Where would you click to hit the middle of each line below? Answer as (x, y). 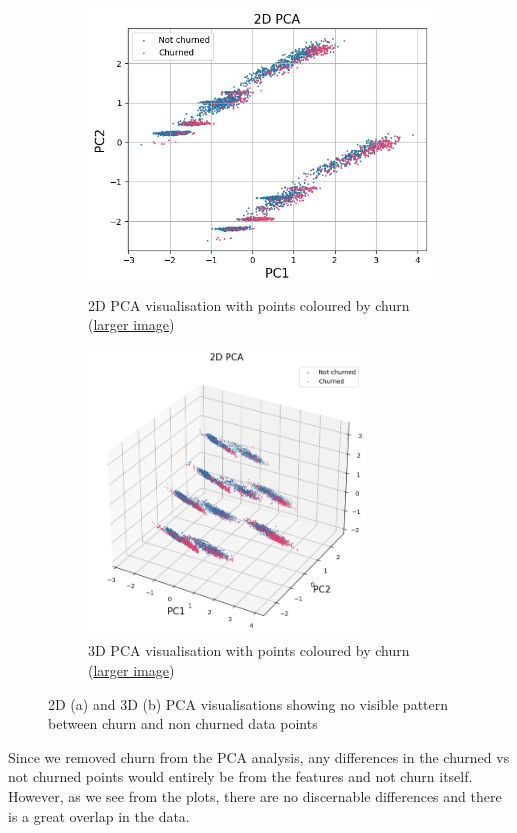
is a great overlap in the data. (99, 815)
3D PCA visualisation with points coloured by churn (249, 650)
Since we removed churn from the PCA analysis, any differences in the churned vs (259, 756)
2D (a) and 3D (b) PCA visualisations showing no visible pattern (248, 703)
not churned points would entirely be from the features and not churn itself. (240, 776)
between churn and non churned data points (183, 723)
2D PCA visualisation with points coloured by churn (249, 304)
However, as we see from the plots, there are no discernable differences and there (255, 795)
